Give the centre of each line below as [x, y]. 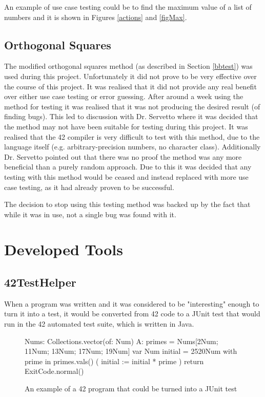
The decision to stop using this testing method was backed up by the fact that [127, 204]
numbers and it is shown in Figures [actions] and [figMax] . [96, 17]
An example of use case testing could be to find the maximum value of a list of [128, 7]
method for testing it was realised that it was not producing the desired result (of [132, 106]
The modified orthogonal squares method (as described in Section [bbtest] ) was [128, 66]
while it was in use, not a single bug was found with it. [90, 214]
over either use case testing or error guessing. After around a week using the [124, 96]
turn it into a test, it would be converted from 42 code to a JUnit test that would [132, 314]
